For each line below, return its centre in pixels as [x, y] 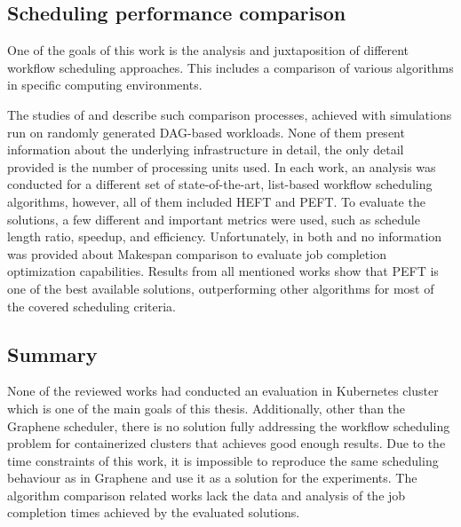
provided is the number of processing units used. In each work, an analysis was [222, 166]
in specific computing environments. [105, 85]
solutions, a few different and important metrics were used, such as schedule [214, 219]
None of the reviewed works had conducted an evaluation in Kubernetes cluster [223, 391]
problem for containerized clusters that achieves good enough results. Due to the [227, 443]
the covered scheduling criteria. [91, 306]
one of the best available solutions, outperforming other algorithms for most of [221, 288]
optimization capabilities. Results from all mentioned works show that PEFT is [223, 271]
